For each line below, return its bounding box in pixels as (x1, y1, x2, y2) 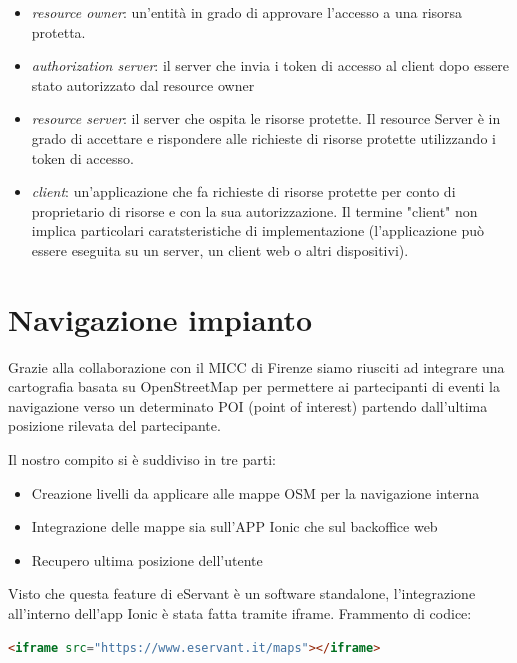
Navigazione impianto (8, 298, 313, 339)
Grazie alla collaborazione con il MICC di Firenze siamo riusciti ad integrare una (8, 356, 505, 377)
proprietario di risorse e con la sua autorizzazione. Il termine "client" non (31, 200, 478, 221)
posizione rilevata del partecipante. (8, 415, 221, 436)
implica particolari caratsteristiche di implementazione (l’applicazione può (31, 220, 485, 241)
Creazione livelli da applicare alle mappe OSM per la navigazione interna (31, 482, 480, 503)
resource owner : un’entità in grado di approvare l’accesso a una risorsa (31, 2, 463, 22)
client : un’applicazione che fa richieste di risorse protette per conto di (31, 181, 456, 202)
